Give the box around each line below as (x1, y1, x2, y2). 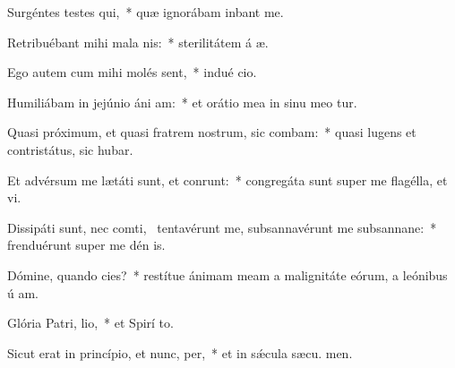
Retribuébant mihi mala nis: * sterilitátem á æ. (7, 32, 269, 51)
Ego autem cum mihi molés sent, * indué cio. (7, 63, 257, 81)
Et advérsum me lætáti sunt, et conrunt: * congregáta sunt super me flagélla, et (7, 170, 448, 189)
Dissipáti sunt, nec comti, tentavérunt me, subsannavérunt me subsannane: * (7, 218, 437, 236)
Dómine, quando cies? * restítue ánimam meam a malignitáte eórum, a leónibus (7, 265, 448, 284)
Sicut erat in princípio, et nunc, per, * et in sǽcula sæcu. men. (7, 343, 353, 362)
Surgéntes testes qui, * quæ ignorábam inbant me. (7, 3, 284, 21)
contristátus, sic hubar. (7, 140, 133, 158)
